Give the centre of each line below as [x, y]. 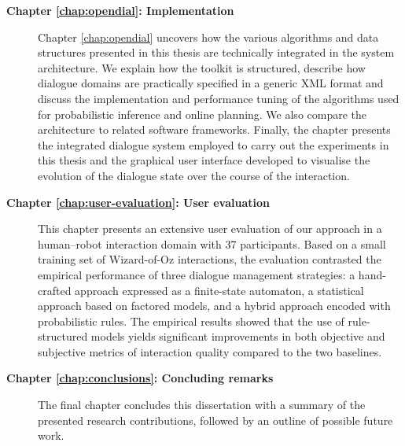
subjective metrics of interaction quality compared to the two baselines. [210, 351]
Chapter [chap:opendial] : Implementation [120, 10]
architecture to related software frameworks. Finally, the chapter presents [214, 129]
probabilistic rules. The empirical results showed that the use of [191, 321]
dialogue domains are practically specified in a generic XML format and [211, 83]
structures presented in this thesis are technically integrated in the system [216, 52]
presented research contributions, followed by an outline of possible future [215, 420]
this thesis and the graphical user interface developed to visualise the [204, 160]
